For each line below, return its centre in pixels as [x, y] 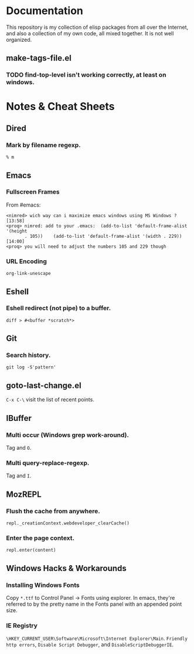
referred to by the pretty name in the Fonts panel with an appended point [94, 604]
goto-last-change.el [44, 385]
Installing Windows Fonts [43, 585]
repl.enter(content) [31, 550]
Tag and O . [19, 447]
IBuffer [19, 418]
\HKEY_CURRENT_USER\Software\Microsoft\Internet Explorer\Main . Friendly [97, 638]
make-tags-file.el [39, 58]
